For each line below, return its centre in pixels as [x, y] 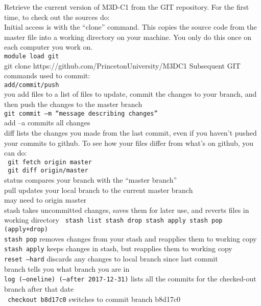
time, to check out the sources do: [57, 17]
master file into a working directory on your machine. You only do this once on [128, 37]
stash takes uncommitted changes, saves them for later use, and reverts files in [127, 210]
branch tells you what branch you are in [67, 268]
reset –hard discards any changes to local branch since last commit [111, 258]
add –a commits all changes [47, 123]
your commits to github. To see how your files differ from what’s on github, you [129, 143]
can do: [16, 153]
